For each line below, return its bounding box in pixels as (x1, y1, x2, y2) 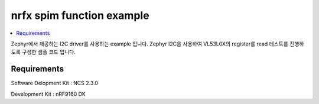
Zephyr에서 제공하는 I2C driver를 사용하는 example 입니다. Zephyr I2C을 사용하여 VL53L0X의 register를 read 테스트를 (11, 40, 289, 47)
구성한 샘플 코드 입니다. (21, 48, 76, 56)
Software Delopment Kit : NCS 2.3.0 (11, 80, 99, 87)
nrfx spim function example (11, 9, 150, 22)
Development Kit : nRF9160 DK (11, 90, 86, 97)
